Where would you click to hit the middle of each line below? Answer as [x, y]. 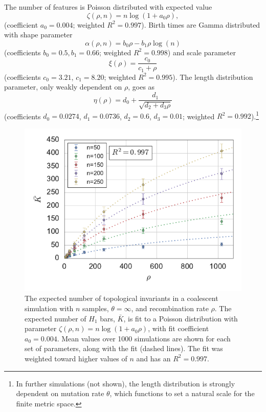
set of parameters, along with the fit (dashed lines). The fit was [124, 348]
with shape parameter [38, 35]
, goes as [141, 87]
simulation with [49, 308]
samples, [96, 308]
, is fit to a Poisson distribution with [181, 318]
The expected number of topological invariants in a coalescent [121, 298]
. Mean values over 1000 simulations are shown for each [144, 338]
